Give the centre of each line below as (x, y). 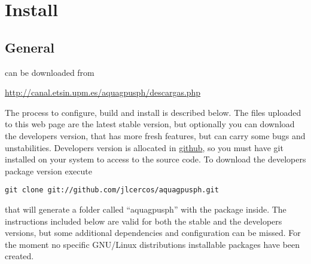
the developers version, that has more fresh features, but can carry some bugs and (155, 135)
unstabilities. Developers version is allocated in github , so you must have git (144, 147)
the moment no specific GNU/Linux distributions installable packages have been (153, 244)
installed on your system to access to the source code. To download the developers (155, 159)
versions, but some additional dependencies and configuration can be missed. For (153, 233)
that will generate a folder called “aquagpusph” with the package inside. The (146, 209)
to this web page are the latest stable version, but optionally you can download (150, 124)
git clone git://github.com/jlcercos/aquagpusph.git (112, 190)
